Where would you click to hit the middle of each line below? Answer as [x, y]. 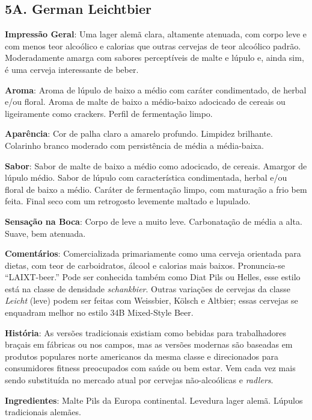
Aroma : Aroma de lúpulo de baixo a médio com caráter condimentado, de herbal [156, 89]
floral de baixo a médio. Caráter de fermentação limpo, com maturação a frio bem [156, 189]
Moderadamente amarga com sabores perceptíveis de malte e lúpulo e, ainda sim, [154, 58]
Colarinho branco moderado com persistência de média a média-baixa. [134, 145]
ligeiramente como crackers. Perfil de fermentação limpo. [109, 113]
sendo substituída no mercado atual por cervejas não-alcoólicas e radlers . [139, 380]
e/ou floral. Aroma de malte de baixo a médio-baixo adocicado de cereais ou [145, 102]
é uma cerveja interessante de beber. [72, 69]
